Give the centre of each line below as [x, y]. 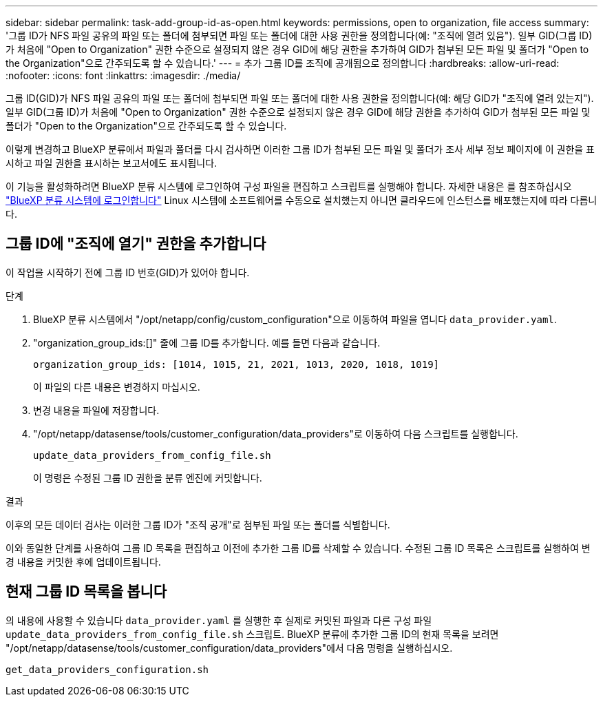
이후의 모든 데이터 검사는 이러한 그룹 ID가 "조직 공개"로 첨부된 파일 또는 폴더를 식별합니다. [198, 524]
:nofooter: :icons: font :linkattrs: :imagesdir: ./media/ [123, 75]
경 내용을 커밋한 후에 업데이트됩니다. [83, 561]
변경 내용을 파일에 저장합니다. [96, 410]
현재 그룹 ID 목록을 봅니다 [86, 592]
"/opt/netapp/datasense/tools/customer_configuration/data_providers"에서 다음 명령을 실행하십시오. [229, 648]
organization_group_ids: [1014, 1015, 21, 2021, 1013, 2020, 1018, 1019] [236, 364]
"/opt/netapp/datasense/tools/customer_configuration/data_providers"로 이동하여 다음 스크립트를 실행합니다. [276, 433]
